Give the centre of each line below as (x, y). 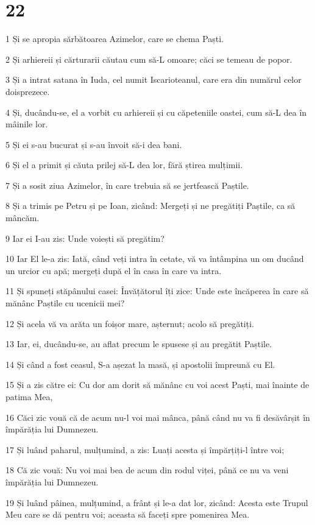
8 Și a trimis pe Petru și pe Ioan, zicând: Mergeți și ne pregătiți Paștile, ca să (150, 206)
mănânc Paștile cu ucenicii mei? (65, 303)
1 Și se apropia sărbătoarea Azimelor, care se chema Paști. (115, 39)
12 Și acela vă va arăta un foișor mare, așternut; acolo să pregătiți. (130, 323)
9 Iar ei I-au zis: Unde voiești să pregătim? (85, 238)
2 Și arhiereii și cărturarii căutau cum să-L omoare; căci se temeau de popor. (149, 59)
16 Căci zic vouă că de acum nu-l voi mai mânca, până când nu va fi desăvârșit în (158, 417)
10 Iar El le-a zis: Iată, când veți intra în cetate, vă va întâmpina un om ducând (155, 259)
